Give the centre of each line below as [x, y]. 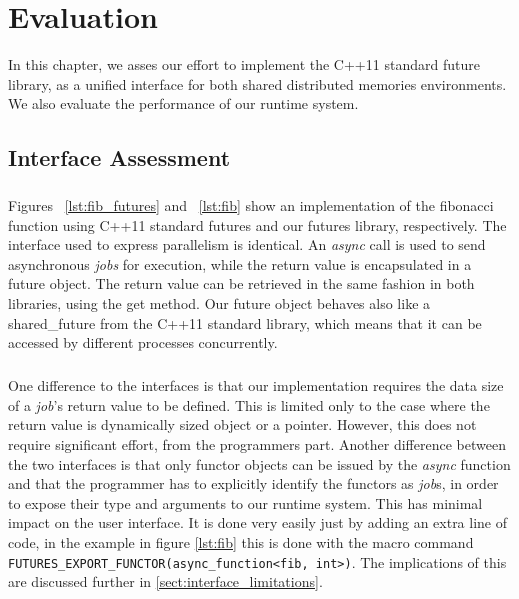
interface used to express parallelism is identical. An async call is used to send [247, 244]
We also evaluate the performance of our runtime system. [183, 103]
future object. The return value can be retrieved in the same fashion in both [241, 283]
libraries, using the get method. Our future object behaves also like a [219, 303]
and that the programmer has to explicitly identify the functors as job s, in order [253, 483]
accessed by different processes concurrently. [143, 342]
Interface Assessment [119, 157]
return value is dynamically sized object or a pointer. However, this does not [242, 424]
